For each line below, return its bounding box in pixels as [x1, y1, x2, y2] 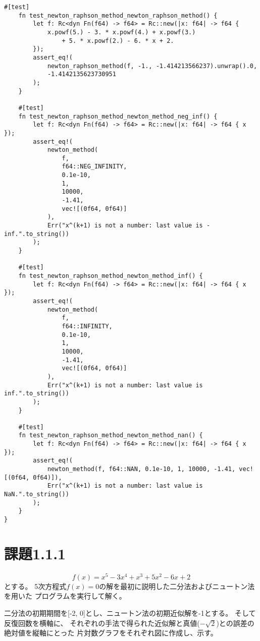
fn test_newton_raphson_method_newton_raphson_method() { [18, 12, 218, 19]
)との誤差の [216, 617, 254, 628]
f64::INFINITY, [62, 322, 113, 330]
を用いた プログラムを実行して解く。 [4, 591, 126, 601]
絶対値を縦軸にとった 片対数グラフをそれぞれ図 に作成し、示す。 [4, 627, 218, 638]
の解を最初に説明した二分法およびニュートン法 [99, 580, 255, 591]
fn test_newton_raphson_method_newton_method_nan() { [18, 432, 203, 439]
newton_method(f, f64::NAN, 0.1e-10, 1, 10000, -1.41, [47, 465, 236, 473]
